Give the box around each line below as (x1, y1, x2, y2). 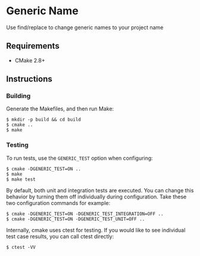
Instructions (6, 74, 52, 84)
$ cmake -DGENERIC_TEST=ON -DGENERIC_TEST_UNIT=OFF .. (6, 216, 145, 222)
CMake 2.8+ (14, 56, 46, 64)
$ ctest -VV (6, 244, 36, 250)
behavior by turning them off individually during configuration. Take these (6, 193, 187, 200)
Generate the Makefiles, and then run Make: (6, 105, 114, 112)
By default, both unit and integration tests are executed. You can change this (6, 187, 194, 194)
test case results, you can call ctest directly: (6, 233, 114, 240)
